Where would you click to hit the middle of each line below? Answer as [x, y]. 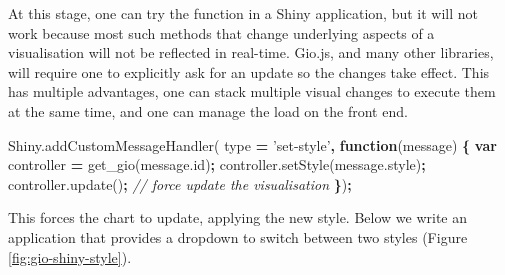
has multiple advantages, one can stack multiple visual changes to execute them [252, 91]
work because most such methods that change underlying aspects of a [221, 32]
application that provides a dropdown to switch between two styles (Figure [238, 236]
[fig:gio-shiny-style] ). [70, 256]
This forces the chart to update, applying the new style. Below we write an [238, 217]
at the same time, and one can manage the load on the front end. [208, 110]
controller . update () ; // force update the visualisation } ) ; [180, 183]
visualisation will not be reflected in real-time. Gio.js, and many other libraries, [251, 52]
